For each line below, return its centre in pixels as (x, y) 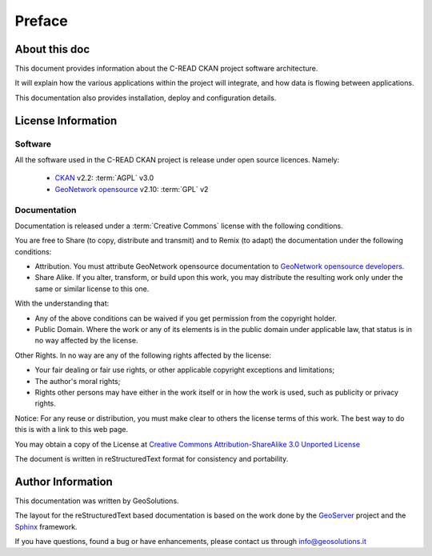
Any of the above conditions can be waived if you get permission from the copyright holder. (186, 318)
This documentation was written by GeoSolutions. (97, 501)
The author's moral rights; (78, 381)
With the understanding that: (62, 303)
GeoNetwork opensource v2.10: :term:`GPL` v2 (132, 189)
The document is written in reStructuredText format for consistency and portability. (152, 458)
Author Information (64, 481)
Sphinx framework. (46, 526)
